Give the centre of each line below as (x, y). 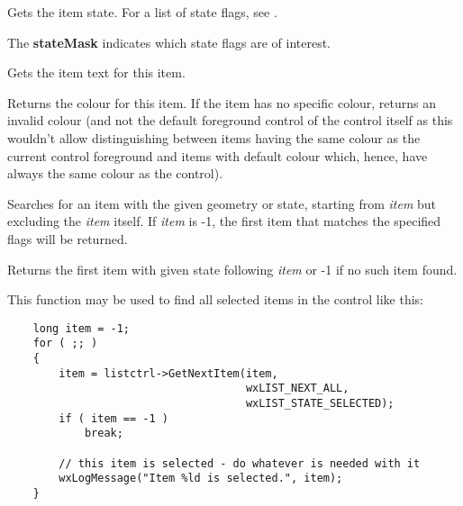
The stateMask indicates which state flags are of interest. (169, 42)
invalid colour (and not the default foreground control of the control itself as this (230, 120)
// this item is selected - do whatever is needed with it (240, 463)
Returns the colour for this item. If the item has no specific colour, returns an (222, 102)
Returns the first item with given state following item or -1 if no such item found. (232, 269)
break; (104, 434)
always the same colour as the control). (115, 173)
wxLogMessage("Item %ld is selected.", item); (201, 479)
